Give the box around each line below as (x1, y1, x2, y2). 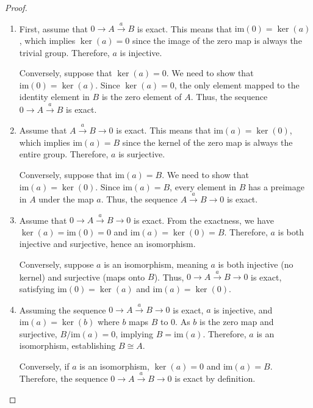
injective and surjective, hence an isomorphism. (19, 237, 196, 250)
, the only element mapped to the (174, 78, 300, 91)
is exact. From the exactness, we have (134, 213, 274, 226)
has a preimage (248, 180, 304, 193)
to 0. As (160, 315, 190, 328)
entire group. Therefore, (19, 148, 109, 160)
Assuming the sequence (19, 303, 106, 316)
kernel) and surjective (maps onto (19, 270, 145, 283)
